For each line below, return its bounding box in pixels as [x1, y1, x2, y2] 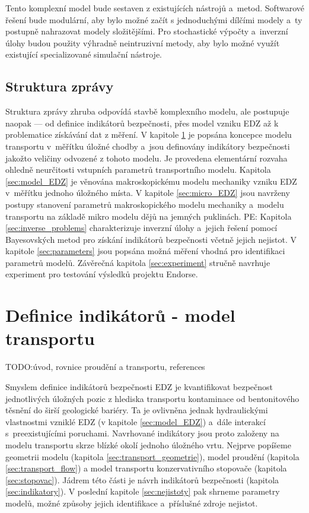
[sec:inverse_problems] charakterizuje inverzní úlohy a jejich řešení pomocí [5, 221, 278, 234]
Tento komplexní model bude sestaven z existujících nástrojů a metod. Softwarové [5, 2, 304, 14]
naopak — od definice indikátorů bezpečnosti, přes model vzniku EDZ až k [5, 116, 279, 129]
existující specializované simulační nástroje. [5, 48, 163, 61]
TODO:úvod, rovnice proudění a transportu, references [5, 360, 205, 373]
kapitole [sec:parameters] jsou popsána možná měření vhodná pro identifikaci [5, 245, 285, 257]
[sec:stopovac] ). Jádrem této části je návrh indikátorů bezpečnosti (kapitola [5, 473, 279, 486]
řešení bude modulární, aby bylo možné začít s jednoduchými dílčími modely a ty [5, 13, 302, 26]
